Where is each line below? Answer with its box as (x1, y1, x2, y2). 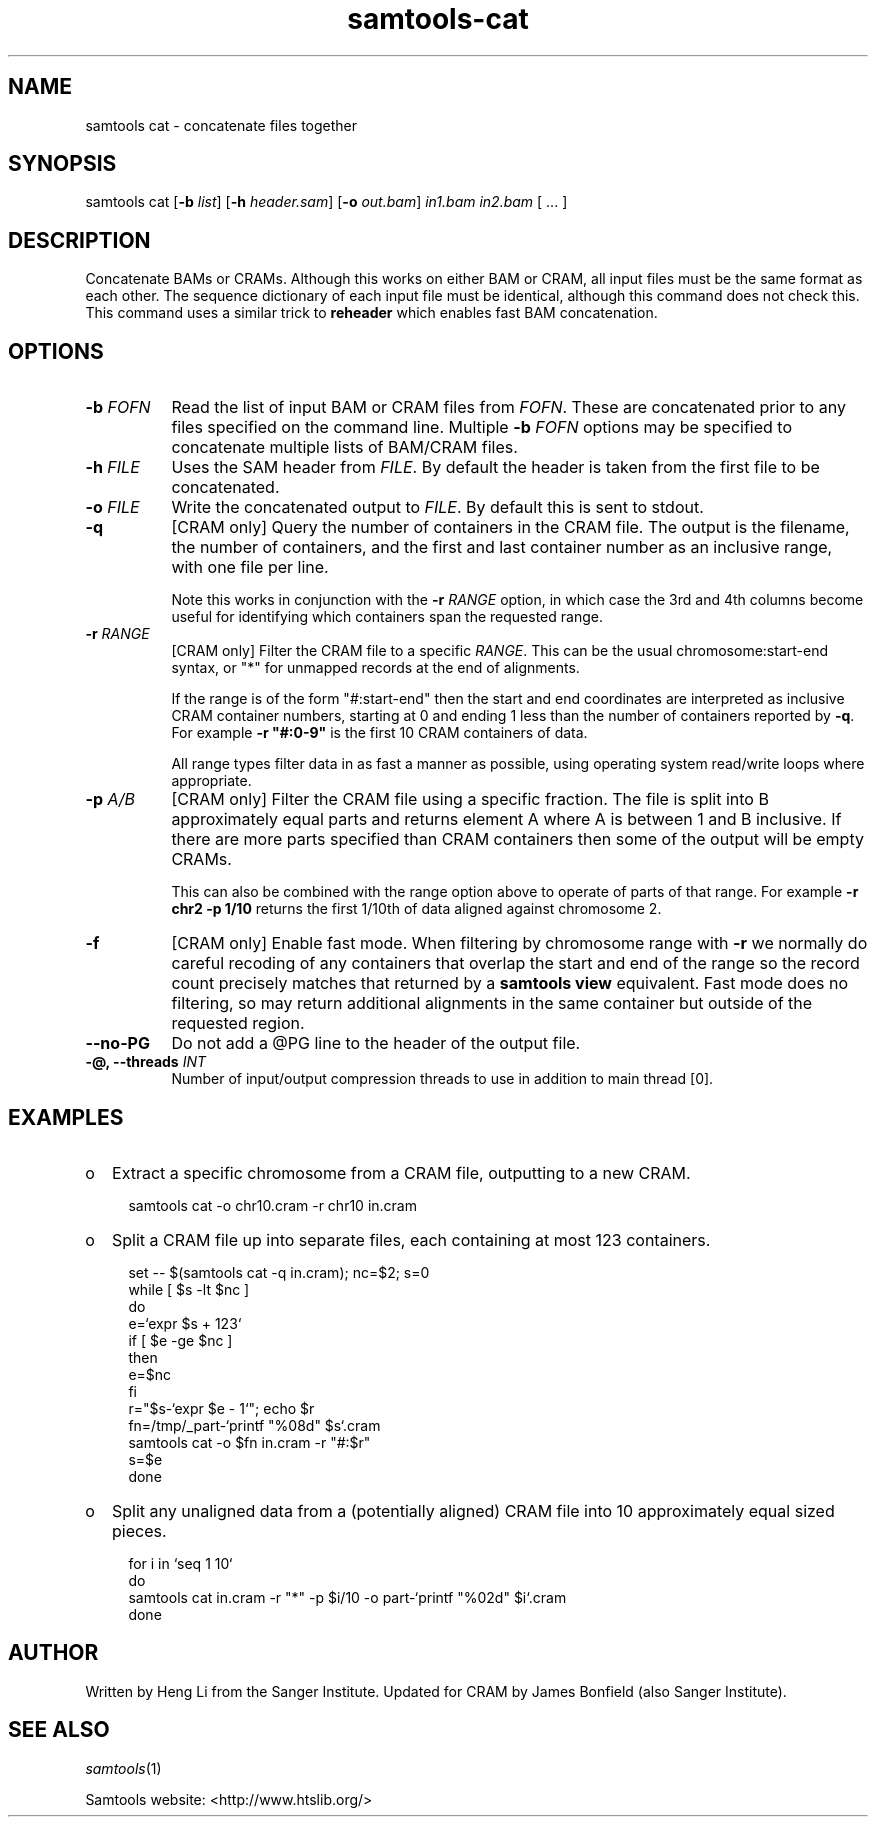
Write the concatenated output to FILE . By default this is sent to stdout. (171, 497, 704, 518)
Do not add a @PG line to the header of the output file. (171, 1033, 581, 1054)
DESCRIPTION (8, 227, 151, 253)
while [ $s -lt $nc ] (128, 1280, 250, 1298)
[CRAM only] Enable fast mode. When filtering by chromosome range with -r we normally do (171, 933, 868, 954)
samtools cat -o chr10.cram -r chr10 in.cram (128, 1196, 417, 1214)
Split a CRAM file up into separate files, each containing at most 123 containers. (112, 1229, 711, 1250)
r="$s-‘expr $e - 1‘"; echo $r (128, 1399, 315, 1417)
